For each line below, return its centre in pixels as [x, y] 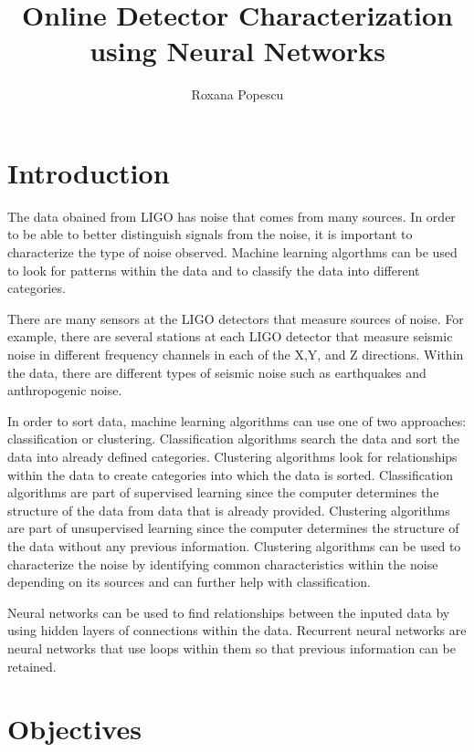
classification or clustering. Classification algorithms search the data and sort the [234, 439]
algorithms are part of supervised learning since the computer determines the [223, 492]
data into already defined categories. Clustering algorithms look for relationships [232, 456]
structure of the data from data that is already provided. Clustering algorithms [229, 510]
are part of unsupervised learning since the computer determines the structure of [233, 528]
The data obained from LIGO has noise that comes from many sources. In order [232, 216]
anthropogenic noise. [65, 390]
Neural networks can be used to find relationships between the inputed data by [229, 612]
